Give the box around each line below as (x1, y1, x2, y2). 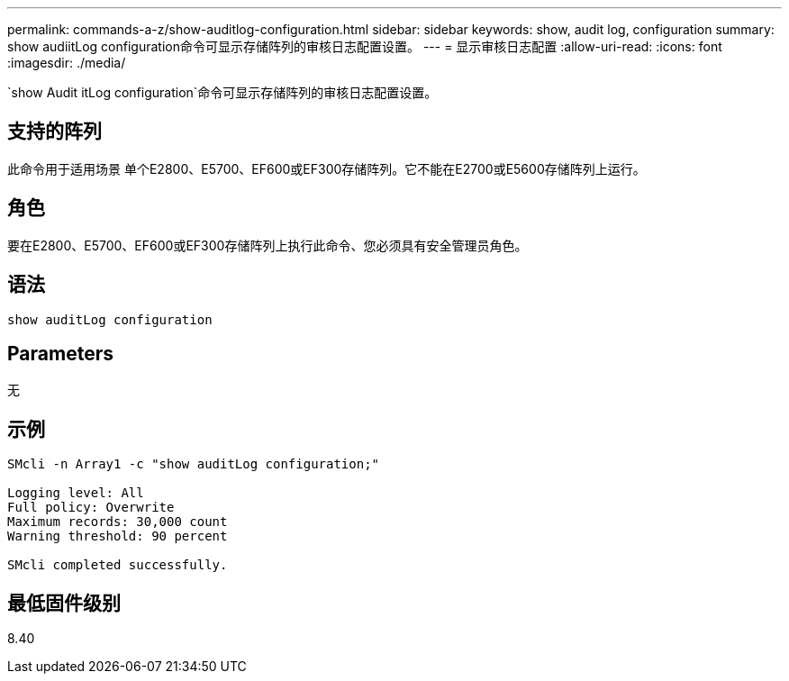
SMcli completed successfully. (7, 558, 228, 573)
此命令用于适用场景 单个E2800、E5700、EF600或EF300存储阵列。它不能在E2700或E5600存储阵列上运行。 (7, 160, 646, 177)
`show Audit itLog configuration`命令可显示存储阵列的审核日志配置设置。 (7, 85, 438, 100)
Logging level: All (7, 486, 144, 501)
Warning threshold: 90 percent (7, 529, 228, 544)
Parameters (7, 341, 113, 365)
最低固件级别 (7, 591, 121, 614)
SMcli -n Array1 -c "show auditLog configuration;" (7, 457, 380, 472)
